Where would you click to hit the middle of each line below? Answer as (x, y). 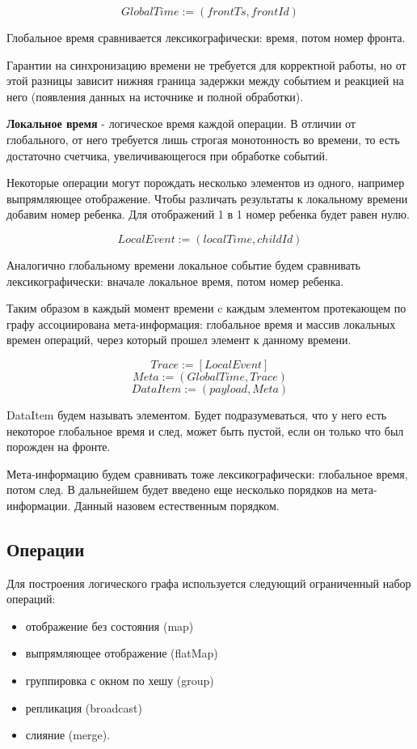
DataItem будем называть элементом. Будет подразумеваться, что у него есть (197, 414)
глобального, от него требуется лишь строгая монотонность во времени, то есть (203, 139)
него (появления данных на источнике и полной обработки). (155, 96)
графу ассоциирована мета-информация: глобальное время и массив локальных (201, 323)
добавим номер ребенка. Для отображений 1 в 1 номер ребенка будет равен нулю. (208, 214)
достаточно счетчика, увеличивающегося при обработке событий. (167, 155)
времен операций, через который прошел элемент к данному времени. (179, 340)
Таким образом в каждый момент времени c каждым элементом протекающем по (206, 308)
